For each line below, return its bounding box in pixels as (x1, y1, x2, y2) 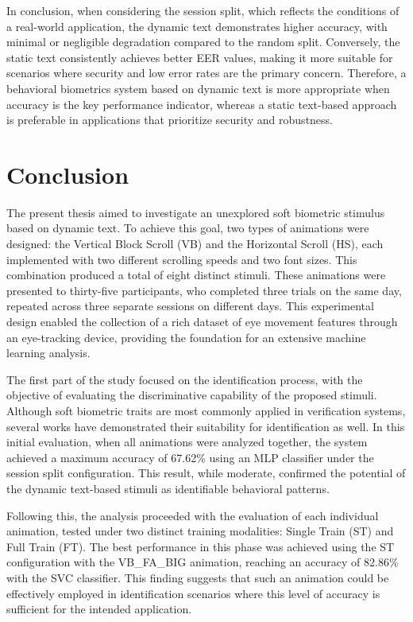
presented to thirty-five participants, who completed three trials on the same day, (6, 282, 402, 298)
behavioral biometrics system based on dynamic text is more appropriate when (6, 80, 390, 96)
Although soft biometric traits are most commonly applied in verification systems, (6, 402, 406, 418)
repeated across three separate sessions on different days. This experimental (6, 297, 374, 314)
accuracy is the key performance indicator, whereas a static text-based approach (6, 95, 397, 112)
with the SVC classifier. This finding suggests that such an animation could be (6, 569, 389, 585)
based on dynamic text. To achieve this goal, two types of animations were (6, 220, 369, 236)
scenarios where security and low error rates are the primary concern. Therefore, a (6, 64, 407, 81)
